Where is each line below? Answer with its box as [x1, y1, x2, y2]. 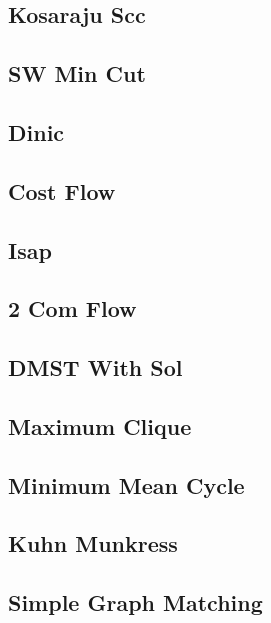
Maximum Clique [8, 410, 192, 441]
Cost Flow [8, 175, 116, 206]
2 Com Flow [8, 293, 137, 324]
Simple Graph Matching [8, 587, 263, 618]
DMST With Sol [8, 352, 183, 383]
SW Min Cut [8, 58, 146, 89]
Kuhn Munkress [8, 528, 178, 559]
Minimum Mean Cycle [8, 469, 245, 500]
